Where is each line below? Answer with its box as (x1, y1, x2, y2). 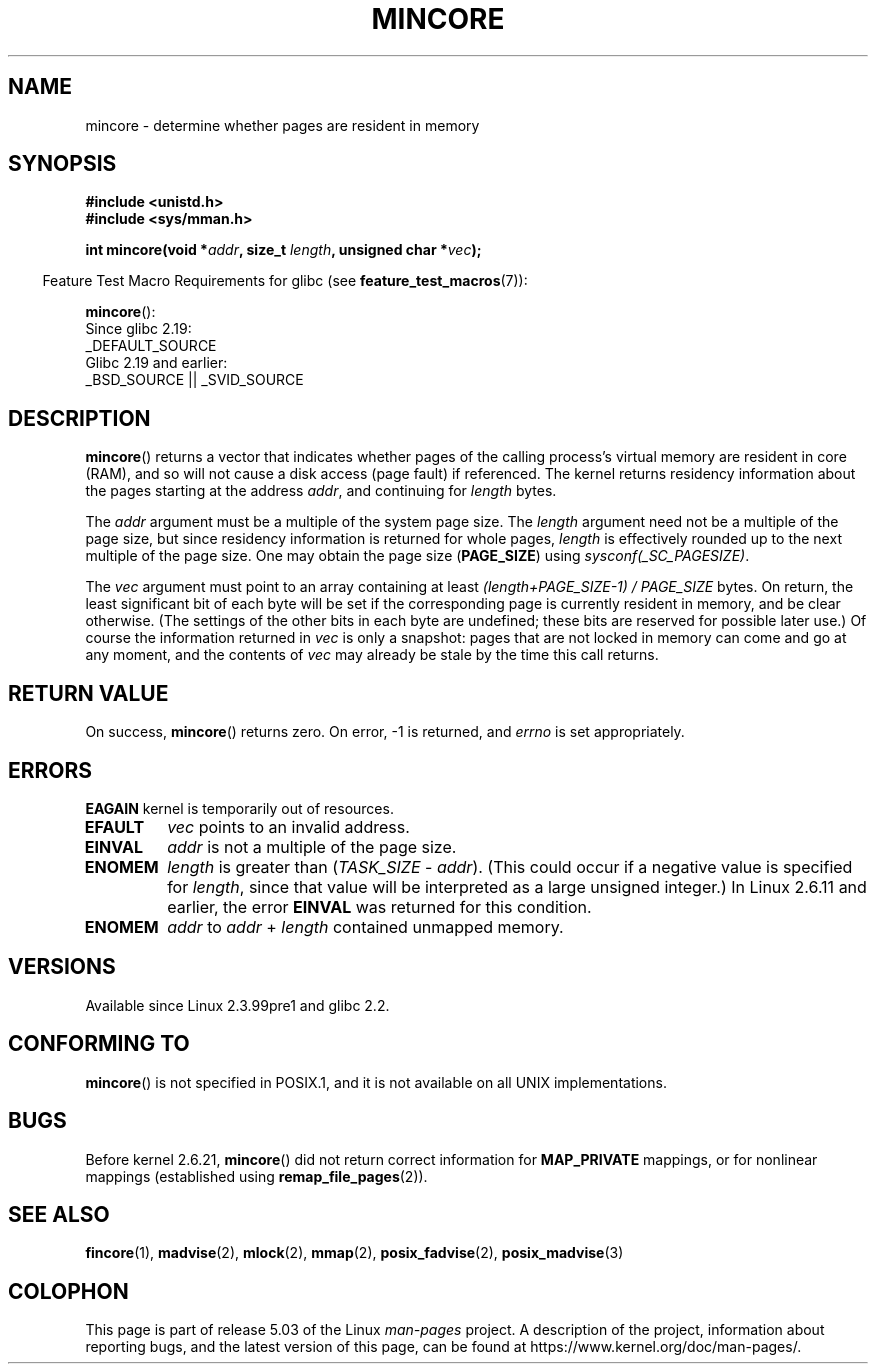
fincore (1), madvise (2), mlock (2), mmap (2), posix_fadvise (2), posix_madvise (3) (85, 1244, 624, 1262)
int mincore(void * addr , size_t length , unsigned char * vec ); (85, 241, 482, 259)
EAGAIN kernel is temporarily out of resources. (85, 799, 394, 817)
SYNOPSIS (8, 151, 117, 177)
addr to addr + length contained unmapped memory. (167, 916, 564, 937)
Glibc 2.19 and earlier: (85, 354, 228, 372)
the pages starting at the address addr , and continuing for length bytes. (85, 482, 557, 500)
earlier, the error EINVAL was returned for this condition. (167, 896, 592, 917)
